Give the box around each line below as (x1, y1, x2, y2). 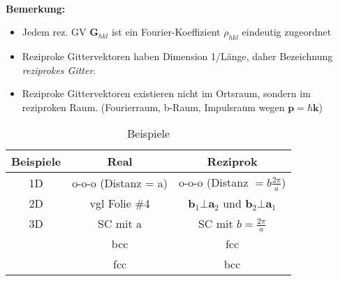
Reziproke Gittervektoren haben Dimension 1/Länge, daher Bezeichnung (22, 48, 333, 63)
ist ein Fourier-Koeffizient (111, 24, 221, 39)
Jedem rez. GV (22, 24, 87, 39)
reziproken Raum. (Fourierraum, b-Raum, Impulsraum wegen (22, 99, 285, 114)
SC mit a (98, 215, 142, 232)
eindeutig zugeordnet (242, 24, 332, 39)
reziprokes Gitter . (22, 62, 96, 77)
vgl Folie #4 (89, 194, 150, 211)
